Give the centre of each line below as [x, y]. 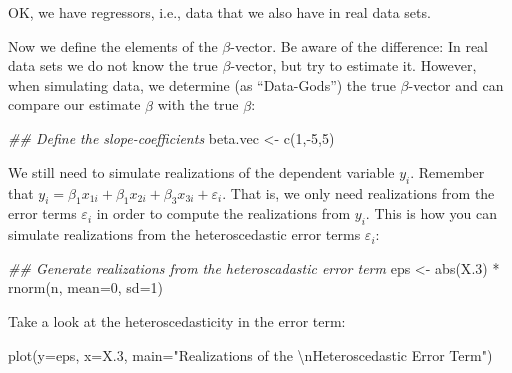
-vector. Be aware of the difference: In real [359, 45]
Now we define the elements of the [113, 45]
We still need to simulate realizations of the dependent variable [201, 171]
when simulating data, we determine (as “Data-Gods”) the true [202, 84]
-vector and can [456, 84]
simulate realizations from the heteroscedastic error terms [184, 234]
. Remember [447, 171]
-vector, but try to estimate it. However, [353, 65]
